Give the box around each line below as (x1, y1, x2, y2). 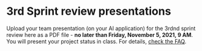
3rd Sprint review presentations (6, 4, 171, 18)
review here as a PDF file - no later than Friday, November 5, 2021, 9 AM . (6, 31, 193, 38)
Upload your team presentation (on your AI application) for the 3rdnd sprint (6, 25, 196, 32)
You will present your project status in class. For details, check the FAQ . (6, 37, 187, 45)
